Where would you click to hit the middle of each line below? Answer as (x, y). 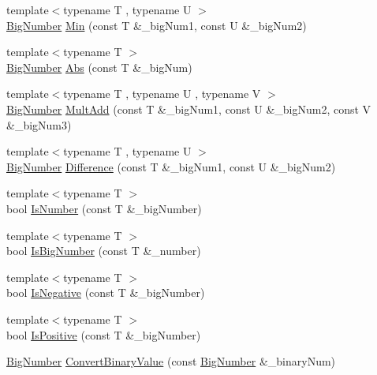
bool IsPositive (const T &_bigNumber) (104, 334)
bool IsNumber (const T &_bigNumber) (104, 208)
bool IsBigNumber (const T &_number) (104, 251)
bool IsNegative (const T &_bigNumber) (106, 292)
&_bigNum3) (39, 124)
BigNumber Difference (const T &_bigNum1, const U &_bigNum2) (171, 166)
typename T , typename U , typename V (162, 94)
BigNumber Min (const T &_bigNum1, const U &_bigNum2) (157, 25)
